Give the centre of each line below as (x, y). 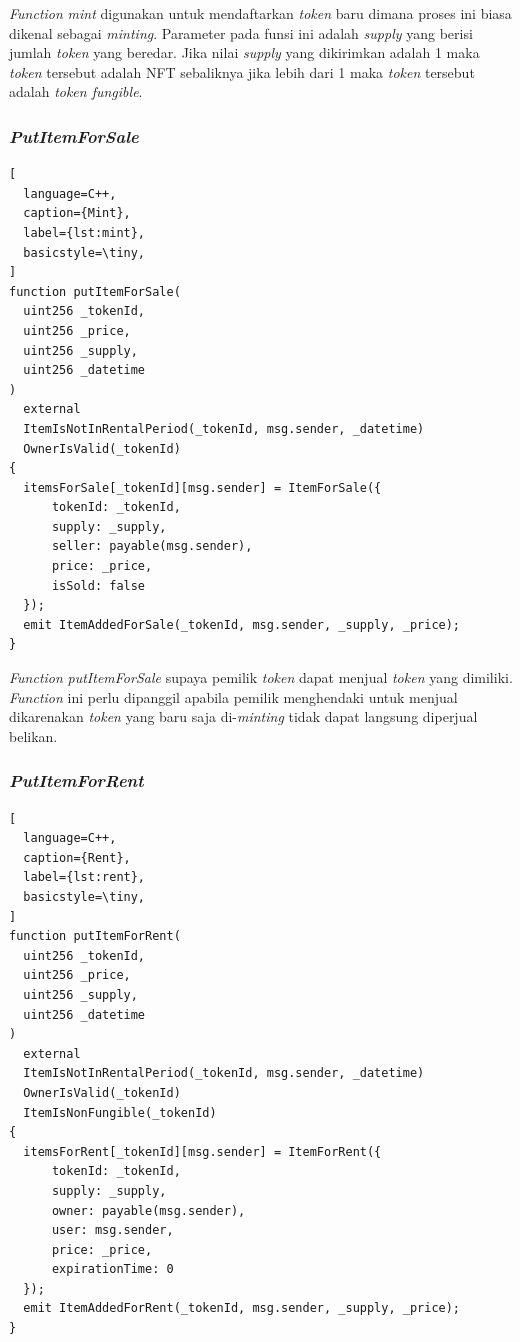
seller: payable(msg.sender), (152, 546)
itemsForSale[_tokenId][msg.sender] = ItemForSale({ (202, 487)
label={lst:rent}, (84, 877)
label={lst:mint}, (84, 232)
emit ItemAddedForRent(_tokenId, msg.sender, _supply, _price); (242, 1308)
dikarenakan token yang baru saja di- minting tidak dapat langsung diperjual (243, 716)
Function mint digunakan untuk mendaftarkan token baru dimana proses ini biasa (260, 13)
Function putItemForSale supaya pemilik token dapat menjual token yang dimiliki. (261, 677)
